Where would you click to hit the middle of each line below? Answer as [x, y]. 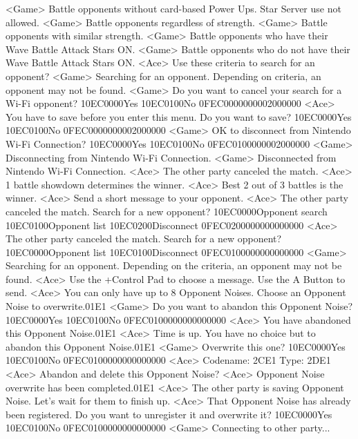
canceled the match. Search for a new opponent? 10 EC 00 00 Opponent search [167, 211]
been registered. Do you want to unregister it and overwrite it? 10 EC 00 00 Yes [169, 414]
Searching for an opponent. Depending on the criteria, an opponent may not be [174, 265]
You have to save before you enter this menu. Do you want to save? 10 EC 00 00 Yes [179, 116]
